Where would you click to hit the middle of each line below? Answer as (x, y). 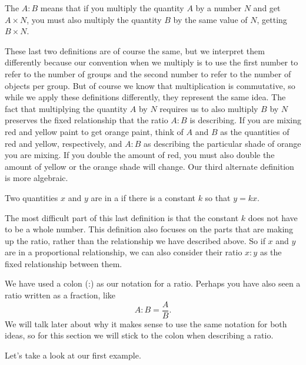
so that (218, 197)
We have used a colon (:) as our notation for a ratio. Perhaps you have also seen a (153, 283)
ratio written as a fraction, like (60, 295)
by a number (219, 8)
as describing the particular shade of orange (222, 143)
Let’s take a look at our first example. (73, 355)
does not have (273, 217)
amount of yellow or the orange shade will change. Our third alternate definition (149, 166)
